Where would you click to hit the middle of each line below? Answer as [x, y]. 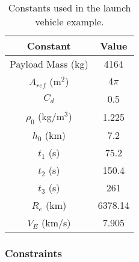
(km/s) [56, 223]
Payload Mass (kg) [49, 64]
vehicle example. [69, 21]
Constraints [33, 253]
